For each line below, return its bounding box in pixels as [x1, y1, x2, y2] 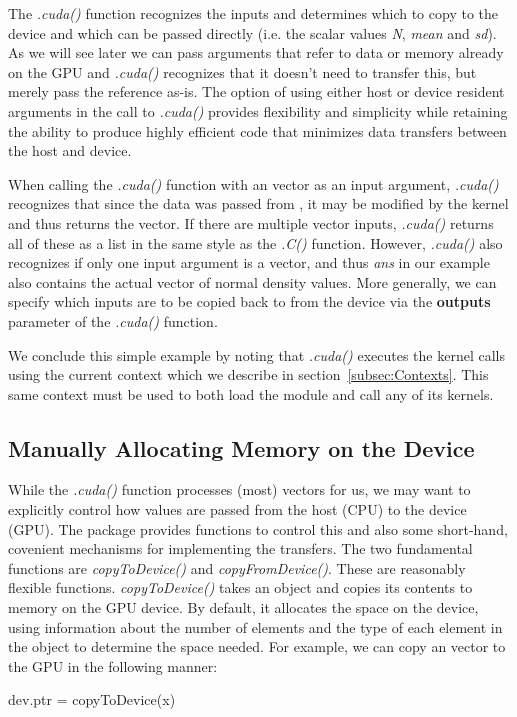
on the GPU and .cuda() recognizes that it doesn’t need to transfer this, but [8, 61, 477, 82]
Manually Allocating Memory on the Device [8, 432, 475, 463]
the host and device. [8, 140, 132, 161]
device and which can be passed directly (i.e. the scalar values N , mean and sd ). [8, 22, 497, 43]
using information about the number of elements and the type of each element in [8, 616, 503, 637]
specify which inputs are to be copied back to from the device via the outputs [8, 291, 491, 312]
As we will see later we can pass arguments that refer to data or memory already [8, 42, 504, 63]
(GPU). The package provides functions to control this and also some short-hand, [8, 518, 508, 539]
